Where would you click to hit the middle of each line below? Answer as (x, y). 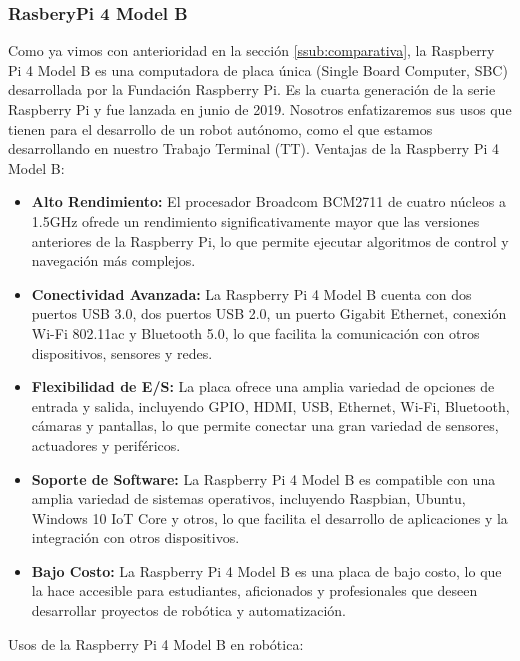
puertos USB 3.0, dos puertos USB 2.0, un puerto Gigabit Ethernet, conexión (269, 313)
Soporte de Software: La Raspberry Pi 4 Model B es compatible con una (263, 478)
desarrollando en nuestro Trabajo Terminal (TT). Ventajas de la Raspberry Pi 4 (254, 148)
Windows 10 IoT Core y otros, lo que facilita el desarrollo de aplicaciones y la (269, 517)
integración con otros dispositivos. (135, 537)
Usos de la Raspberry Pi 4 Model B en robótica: (156, 643)
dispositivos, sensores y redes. (122, 352)
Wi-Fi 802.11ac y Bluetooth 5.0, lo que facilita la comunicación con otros (255, 332)
